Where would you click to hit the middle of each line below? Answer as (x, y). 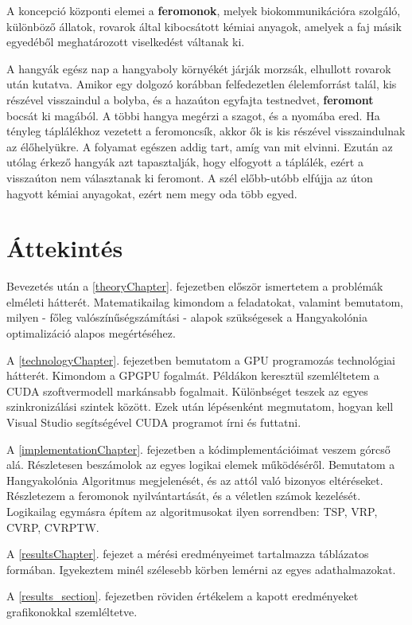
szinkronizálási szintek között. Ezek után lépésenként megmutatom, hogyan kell (200, 406)
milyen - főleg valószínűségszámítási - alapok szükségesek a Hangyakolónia (187, 317)
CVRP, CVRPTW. (53, 527)
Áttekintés (65, 248)
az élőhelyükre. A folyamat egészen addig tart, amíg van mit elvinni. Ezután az (200, 146)
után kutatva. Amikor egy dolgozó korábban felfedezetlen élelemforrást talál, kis (202, 84)
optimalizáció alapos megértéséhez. (91, 333)
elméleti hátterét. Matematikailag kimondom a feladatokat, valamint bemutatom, (205, 301)
